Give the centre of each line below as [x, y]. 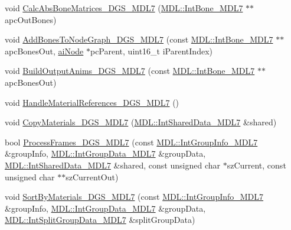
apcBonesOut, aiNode [44, 51]
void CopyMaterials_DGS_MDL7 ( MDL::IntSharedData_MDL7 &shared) [141, 122]
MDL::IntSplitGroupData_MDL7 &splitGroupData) [100, 220]
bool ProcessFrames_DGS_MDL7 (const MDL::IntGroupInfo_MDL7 [131, 142]
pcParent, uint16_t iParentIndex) [151, 51]
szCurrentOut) [92, 176]
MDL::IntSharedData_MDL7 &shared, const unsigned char [112, 165]
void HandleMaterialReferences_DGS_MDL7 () [92, 102]
